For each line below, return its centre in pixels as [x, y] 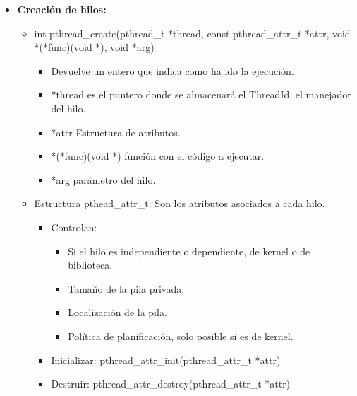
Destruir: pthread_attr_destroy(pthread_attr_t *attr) [171, 384]
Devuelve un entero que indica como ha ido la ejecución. [173, 70]
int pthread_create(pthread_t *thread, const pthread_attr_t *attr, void [192, 33]
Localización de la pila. [117, 312]
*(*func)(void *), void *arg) [94, 47]
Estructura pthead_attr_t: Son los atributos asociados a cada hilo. [180, 203]
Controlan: [74, 227]
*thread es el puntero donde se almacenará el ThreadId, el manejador [201, 94]
